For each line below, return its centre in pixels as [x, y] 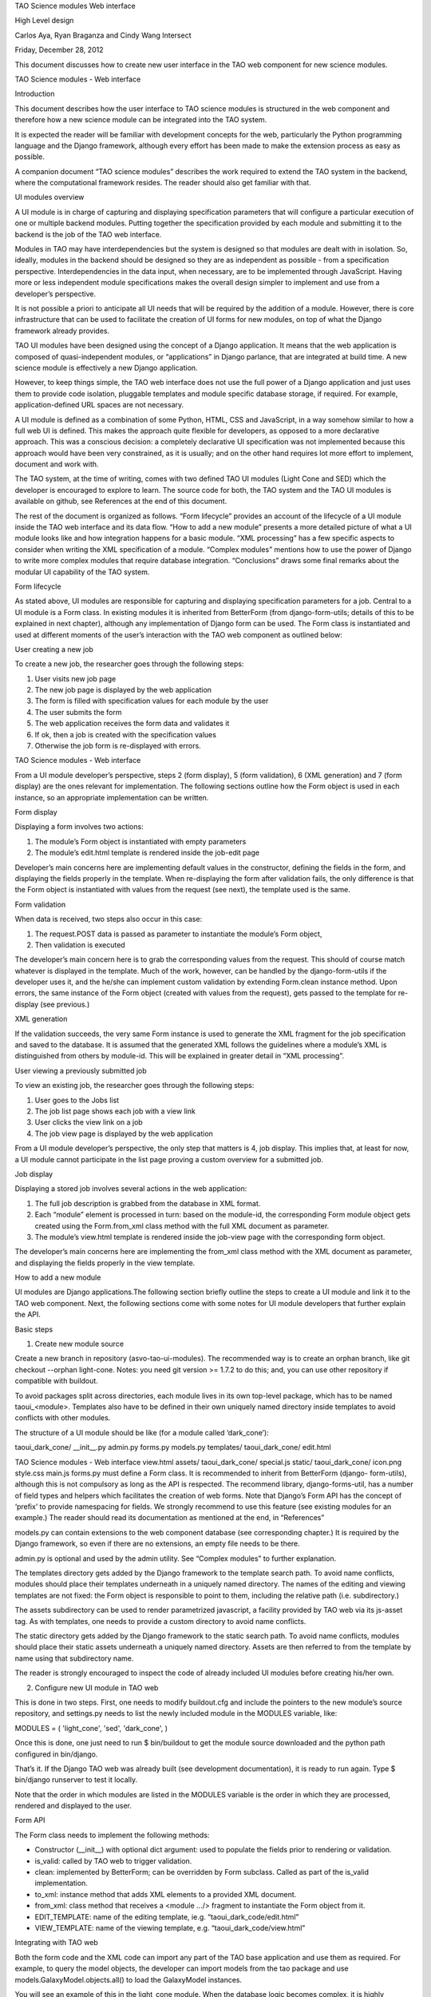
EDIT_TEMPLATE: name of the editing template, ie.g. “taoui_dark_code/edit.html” [167, 1916]
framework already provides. [62, 331]
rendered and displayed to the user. [73, 1806]
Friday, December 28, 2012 [59, 50]
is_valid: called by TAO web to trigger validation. [113, 1860]
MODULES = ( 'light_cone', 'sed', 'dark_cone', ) [91, 1728]
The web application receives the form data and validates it [132, 724]
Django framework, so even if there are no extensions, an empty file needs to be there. [158, 1544]
